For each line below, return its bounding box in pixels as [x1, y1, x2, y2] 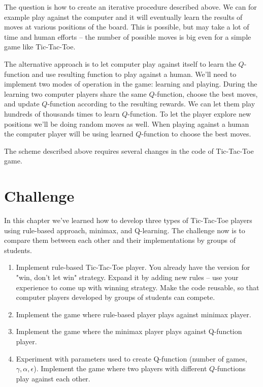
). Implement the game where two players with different [34, 363, 207, 374]
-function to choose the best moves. [141, 128, 251, 139]
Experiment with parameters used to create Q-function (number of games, [16, 353, 247, 364]
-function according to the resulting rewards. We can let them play [47, 98, 255, 109]
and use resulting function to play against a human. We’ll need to [31, 68, 237, 79]
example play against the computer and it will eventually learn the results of [4, 11, 243, 22]
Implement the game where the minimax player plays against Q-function [16, 326, 242, 337]
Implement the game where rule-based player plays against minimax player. [16, 309, 251, 319]
